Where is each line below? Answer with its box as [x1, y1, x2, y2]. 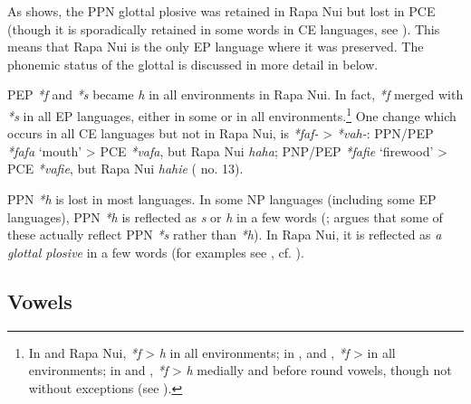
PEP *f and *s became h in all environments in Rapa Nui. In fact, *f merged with [7, 85, 464, 104]
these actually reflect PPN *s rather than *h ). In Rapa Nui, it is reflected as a [7, 225, 442, 244]
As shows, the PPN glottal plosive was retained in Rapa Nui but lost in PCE [7, 2, 436, 20]
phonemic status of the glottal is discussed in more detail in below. [7, 54, 379, 73]
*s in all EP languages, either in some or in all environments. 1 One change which [7, 103, 457, 125]
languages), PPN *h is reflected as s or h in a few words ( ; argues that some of [7, 207, 443, 226]
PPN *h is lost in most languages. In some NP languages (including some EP [7, 190, 437, 208]
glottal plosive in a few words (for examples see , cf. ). [7, 242, 304, 261]
